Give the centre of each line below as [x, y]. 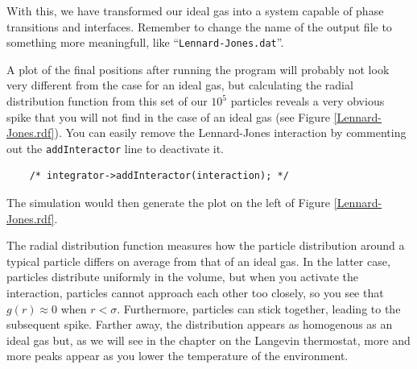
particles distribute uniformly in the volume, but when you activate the [183, 277]
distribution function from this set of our [107, 101]
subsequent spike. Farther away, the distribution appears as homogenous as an [200, 324]
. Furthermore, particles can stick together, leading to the [259, 308]
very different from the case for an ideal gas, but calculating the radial [180, 85]
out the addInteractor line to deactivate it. [116, 148]
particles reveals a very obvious [308, 101]
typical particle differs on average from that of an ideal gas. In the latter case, [198, 261]
